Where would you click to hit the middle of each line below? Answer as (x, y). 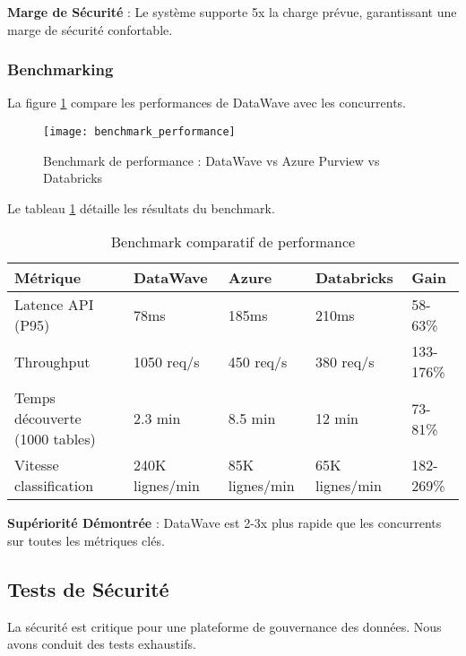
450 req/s (258, 361)
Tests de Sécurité (88, 589)
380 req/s (345, 361)
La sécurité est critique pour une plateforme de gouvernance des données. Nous (224, 626)
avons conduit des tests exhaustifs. (102, 644)
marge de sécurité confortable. (90, 29)
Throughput (52, 361)
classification (54, 486)
